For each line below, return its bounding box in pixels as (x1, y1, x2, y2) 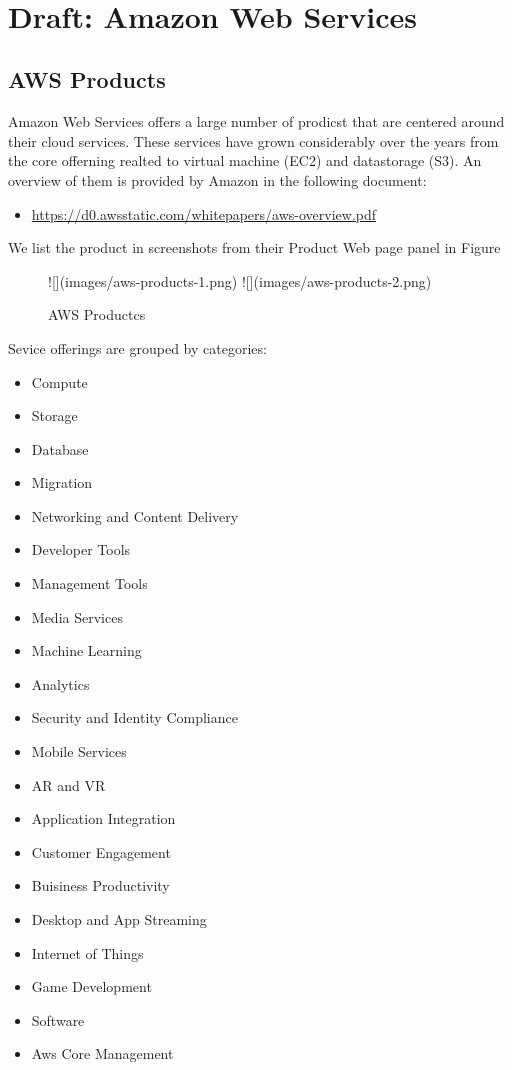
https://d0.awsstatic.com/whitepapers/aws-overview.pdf (31, 203, 377, 224)
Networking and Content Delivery (31, 505, 239, 526)
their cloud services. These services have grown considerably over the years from (8, 130, 499, 151)
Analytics (31, 673, 90, 694)
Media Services (31, 606, 123, 627)
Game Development (31, 976, 152, 997)
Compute (31, 371, 88, 392)
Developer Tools (31, 539, 131, 560)
